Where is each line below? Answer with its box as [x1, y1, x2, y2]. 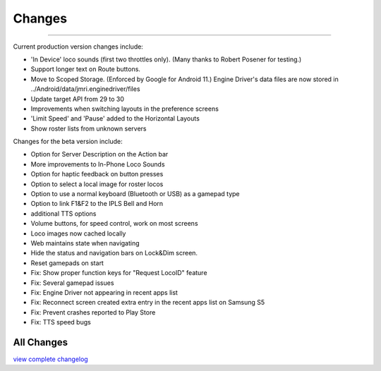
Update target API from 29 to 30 [30, 95, 125, 103]
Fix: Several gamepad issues [30, 279, 114, 287]
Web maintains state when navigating [30, 238, 140, 247]
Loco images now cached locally [30, 229, 126, 238]
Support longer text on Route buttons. [30, 65, 141, 73]
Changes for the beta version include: [13, 138, 123, 146]
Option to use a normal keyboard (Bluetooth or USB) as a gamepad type [30, 190, 240, 198]
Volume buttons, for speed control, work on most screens [30, 219, 198, 228]
